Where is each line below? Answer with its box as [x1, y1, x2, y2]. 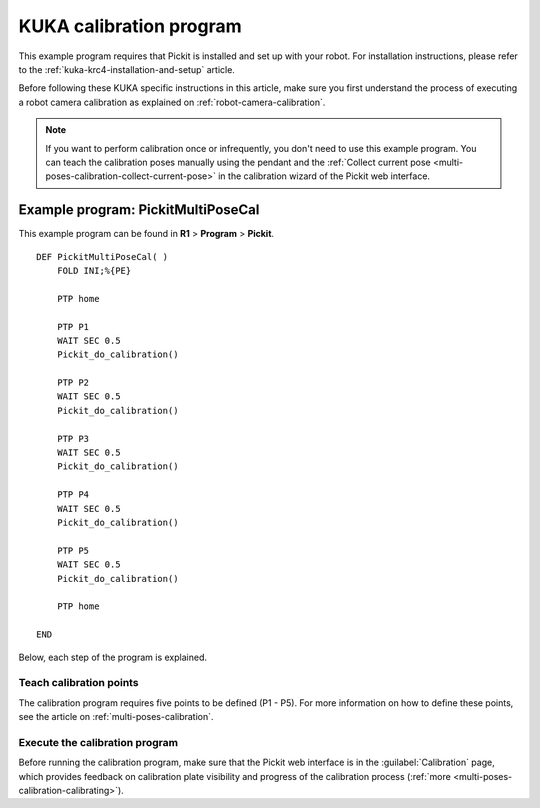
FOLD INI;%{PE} [56, 265, 132, 276]
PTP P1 [56, 321, 90, 332]
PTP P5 [56, 545, 90, 556]
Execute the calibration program [18, 735, 179, 749]
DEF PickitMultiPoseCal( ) [36, 251, 169, 262]
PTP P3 [56, 433, 90, 444]
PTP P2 [56, 377, 90, 389]
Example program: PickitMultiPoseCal [18, 201, 260, 219]
